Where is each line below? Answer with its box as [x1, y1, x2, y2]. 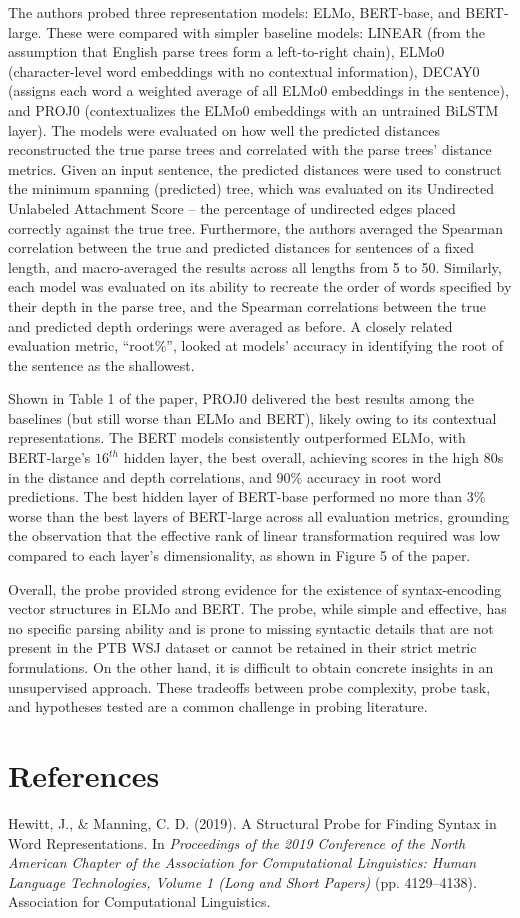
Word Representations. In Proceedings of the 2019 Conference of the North [8, 832, 466, 853]
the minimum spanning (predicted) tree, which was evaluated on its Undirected [8, 178, 495, 199]
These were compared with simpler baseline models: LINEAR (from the [46, 21, 486, 42]
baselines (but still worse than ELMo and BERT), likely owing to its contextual [8, 407, 497, 428]
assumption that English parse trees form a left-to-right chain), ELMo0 [8, 41, 445, 62]
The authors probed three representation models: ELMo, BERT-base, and [8, 2, 461, 22]
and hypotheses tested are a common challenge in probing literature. [8, 696, 428, 717]
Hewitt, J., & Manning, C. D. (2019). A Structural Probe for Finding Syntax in [8, 812, 497, 833]
